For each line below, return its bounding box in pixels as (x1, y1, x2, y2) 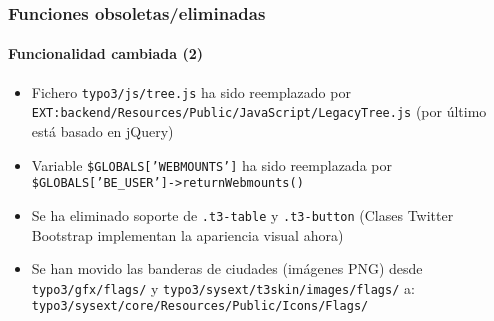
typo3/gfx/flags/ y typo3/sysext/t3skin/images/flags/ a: (31, 277, 415, 298)
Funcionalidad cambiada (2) (8, 43, 204, 64)
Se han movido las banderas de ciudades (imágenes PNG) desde (31, 258, 423, 279)
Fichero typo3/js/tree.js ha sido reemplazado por (31, 81, 351, 102)
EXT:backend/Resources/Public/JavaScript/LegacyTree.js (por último (31, 101, 487, 122)
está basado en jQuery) (31, 120, 174, 141)
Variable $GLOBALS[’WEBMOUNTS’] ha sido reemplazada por (31, 154, 392, 175)
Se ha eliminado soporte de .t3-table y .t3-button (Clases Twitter (31, 204, 454, 225)
